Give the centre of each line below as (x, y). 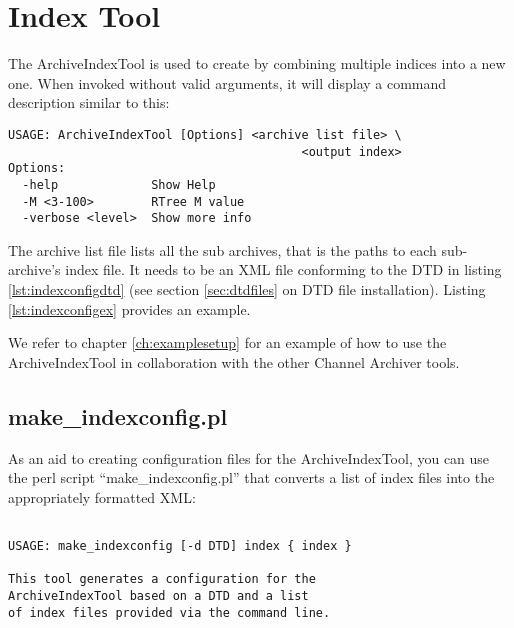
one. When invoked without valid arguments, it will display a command (227, 82)
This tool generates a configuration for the (162, 579)
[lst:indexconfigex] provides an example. (129, 308)
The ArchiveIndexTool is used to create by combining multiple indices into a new (257, 63)
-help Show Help (119, 184)
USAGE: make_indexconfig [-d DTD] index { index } (180, 546)
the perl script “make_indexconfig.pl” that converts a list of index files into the (251, 477)
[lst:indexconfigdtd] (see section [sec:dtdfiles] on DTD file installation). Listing (247, 289)
